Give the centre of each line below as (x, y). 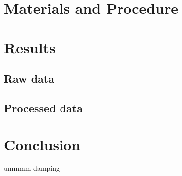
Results (30, 47)
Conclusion (42, 144)
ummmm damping (32, 168)
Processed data (43, 107)
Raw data (29, 79)
